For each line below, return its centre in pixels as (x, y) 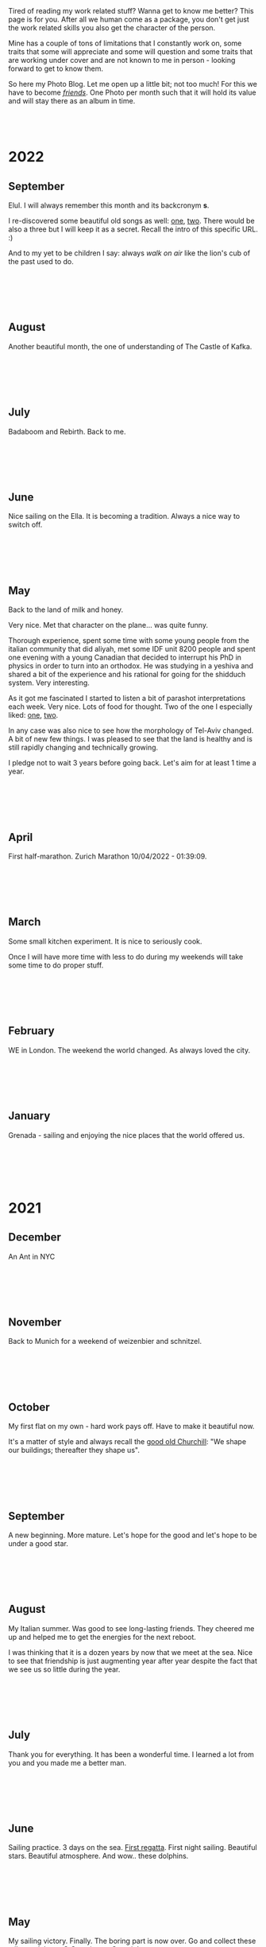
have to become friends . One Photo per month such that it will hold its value (132, 92)
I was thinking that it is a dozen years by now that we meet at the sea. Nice (130, 1652)
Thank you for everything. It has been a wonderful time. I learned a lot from (131, 1754)
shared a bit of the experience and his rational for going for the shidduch (127, 675)
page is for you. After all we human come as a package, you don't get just (129, 19)
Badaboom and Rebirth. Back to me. (67, 431)
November (35, 1322)
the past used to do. (41, 261)
